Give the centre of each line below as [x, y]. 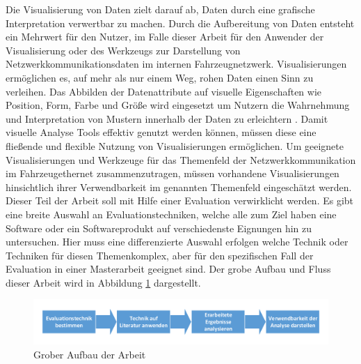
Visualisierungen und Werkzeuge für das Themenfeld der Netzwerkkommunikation [181, 159]
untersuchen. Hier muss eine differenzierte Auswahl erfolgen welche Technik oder [177, 242]
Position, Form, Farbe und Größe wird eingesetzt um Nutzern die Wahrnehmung [178, 105]
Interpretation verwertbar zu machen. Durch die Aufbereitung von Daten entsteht [180, 23]
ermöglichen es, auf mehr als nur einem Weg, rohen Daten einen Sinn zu [160, 77]
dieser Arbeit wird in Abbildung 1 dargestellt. [103, 282]
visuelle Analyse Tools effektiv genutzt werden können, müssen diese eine [161, 132]
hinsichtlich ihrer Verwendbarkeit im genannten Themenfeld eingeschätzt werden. [179, 187]
